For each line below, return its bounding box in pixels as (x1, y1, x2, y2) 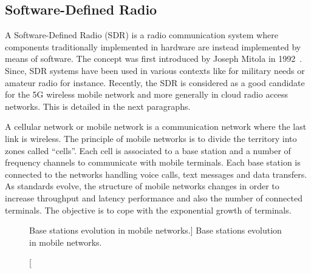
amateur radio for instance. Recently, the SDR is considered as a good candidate (5, 76, 305, 89)
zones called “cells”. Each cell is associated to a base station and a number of (5, 144, 291, 157)
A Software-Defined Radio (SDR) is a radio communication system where (5, 29, 278, 41)
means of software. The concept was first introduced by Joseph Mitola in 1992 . (5, 52, 302, 65)
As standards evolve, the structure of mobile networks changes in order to (5, 180, 279, 192)
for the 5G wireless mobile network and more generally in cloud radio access (5, 88, 289, 101)
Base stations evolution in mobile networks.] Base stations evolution (29, 224, 282, 237)
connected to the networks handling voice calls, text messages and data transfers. (5, 167, 307, 180)
